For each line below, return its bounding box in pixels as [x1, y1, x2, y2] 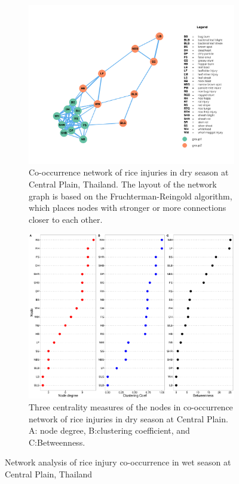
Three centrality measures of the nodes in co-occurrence [29, 401, 233, 413]
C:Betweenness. [29, 435, 85, 448]
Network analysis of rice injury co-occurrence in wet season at [5, 456, 231, 468]
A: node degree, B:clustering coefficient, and [29, 424, 190, 437]
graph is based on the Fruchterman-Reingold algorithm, [29, 189, 232, 202]
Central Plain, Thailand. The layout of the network [29, 177, 217, 190]
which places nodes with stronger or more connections [29, 201, 226, 214]
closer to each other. [29, 213, 103, 225]
